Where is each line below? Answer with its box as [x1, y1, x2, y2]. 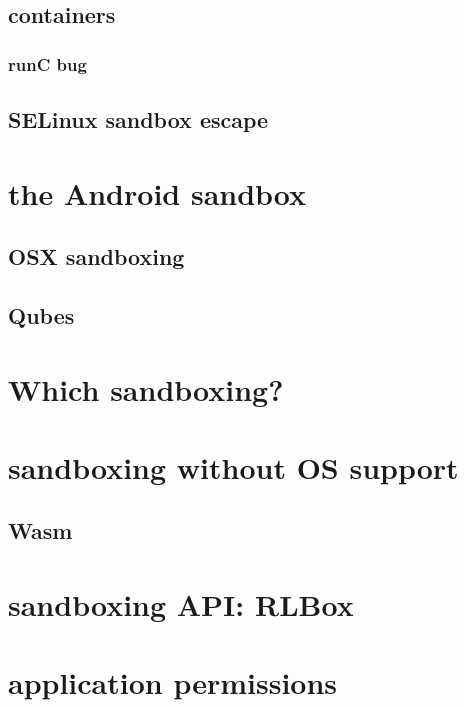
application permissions [8, 662, 338, 703]
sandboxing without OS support [8, 446, 459, 487]
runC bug [8, 51, 87, 76]
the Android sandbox [8, 172, 307, 213]
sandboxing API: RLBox [8, 584, 354, 625]
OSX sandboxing [8, 241, 185, 272]
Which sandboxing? [8, 368, 284, 409]
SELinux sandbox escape [8, 104, 269, 135]
